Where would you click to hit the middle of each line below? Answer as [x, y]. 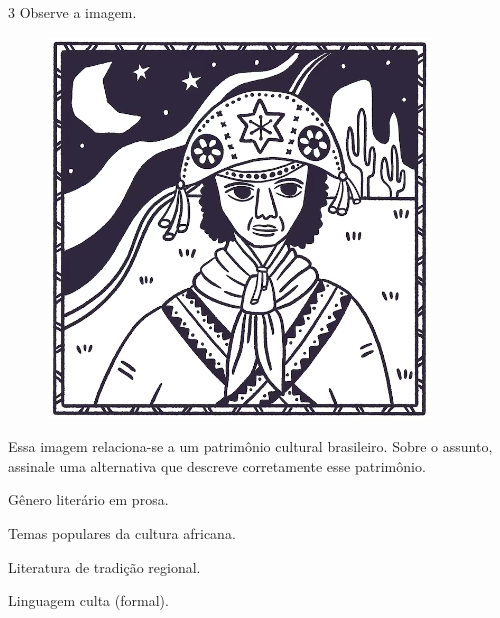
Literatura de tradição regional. [104, 566]
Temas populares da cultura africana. [122, 532]
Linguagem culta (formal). [88, 600]
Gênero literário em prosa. [88, 499]
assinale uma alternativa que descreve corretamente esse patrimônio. [217, 465]
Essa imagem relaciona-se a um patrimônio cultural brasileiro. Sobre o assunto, [250, 446]
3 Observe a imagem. [72, 12]
